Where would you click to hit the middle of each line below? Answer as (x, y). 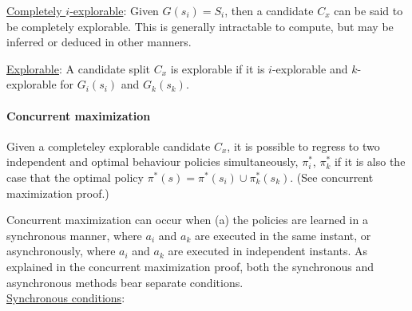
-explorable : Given (114, 10)
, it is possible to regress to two (303, 146)
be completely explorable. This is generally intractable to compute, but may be (200, 26)
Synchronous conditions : (66, 298)
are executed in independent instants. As (268, 251)
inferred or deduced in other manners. (99, 42)
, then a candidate (269, 10)
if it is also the (370, 161)
